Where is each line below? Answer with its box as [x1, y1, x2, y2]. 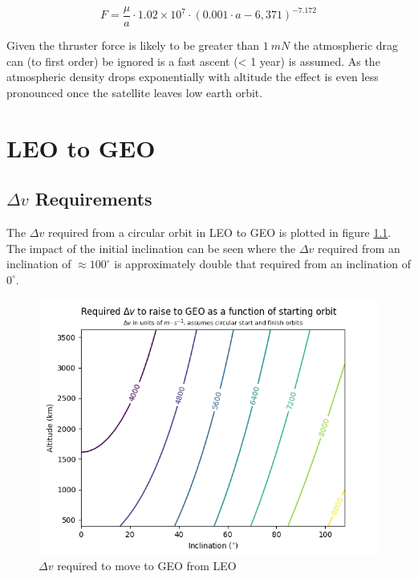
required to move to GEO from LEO [57, 557, 237, 573]
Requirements [34, 186, 152, 211]
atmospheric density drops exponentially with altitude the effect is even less [6, 68, 379, 85]
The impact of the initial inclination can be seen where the [6, 239, 296, 256]
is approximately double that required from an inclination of [114, 255, 412, 272]
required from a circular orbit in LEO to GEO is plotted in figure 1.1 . [47, 224, 392, 241]
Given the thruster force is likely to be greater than [6, 37, 260, 54]
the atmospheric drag [294, 37, 399, 54]
